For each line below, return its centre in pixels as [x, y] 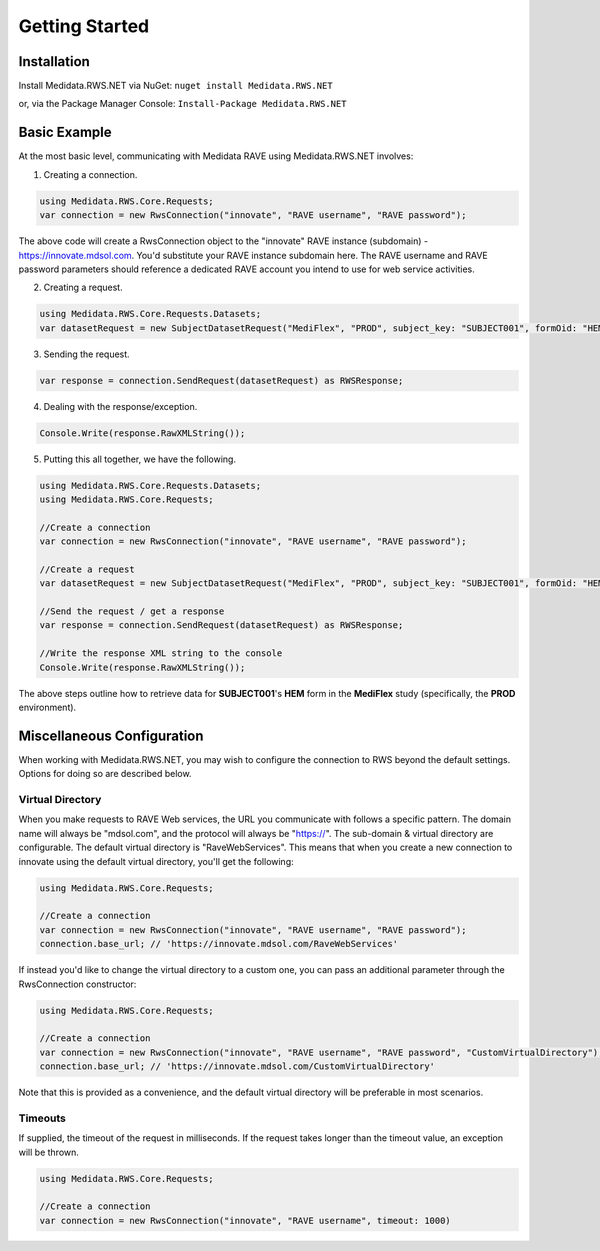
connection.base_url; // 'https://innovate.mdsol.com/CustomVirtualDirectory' [237, 1066]
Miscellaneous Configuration [111, 735]
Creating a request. [83, 287]
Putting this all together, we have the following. [140, 459]
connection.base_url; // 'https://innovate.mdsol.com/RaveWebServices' [219, 944]
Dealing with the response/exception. [120, 406]
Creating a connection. [90, 174]
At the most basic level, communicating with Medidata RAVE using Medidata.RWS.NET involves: [216, 156]
